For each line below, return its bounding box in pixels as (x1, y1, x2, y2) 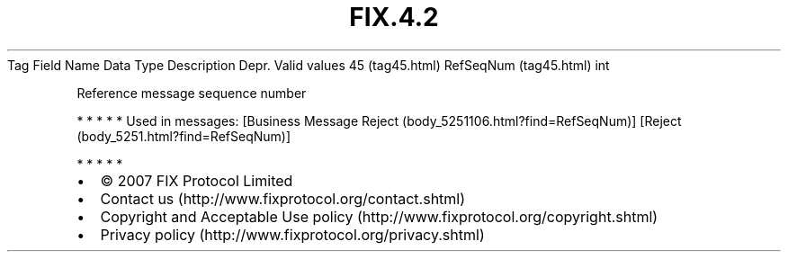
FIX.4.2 (349, 2, 439, 32)
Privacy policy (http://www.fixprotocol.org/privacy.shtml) (100, 225, 485, 244)
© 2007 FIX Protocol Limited (100, 171, 293, 190)
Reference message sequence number (76, 85, 307, 101)
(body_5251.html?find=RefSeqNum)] (76, 128, 291, 144)
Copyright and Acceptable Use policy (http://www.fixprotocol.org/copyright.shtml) (100, 207, 658, 226)
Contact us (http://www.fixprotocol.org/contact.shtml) (100, 189, 466, 208)
